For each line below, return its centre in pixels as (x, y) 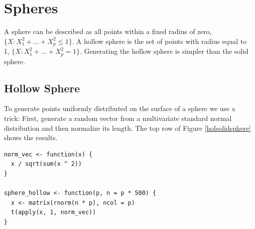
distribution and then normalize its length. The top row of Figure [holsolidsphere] (127, 128)
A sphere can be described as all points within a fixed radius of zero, (108, 31)
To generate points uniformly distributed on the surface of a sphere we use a (120, 108)
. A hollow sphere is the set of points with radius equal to (159, 41)
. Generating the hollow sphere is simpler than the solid (164, 51)
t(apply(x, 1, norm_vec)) (54, 212)
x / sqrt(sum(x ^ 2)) (46, 164)
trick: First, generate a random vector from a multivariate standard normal (118, 118)
